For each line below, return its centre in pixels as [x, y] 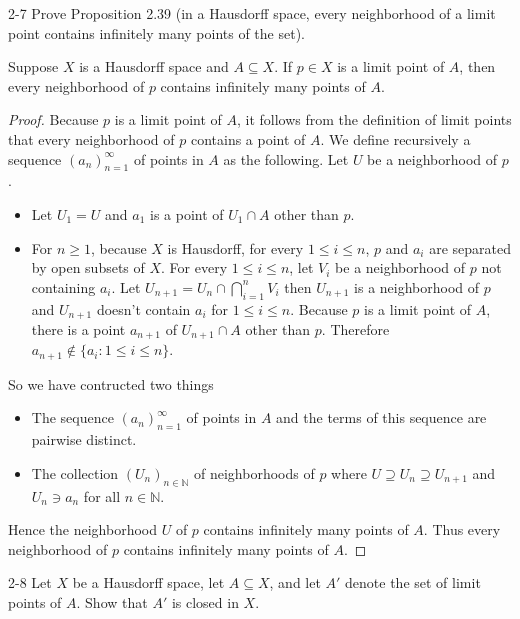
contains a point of [248, 138]
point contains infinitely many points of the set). [156, 32]
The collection [75, 472]
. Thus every [462, 529]
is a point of [187, 213]
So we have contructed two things [111, 383]
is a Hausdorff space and [154, 66]
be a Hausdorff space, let [148, 582]
